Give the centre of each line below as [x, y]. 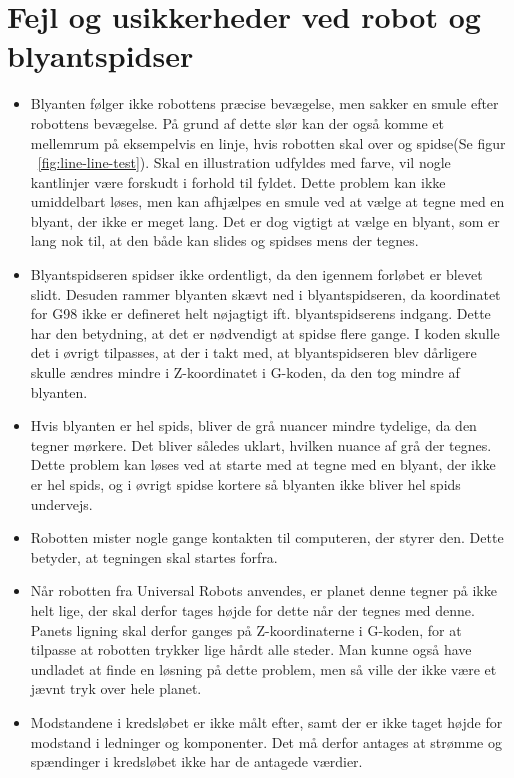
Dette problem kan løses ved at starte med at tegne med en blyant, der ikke [263, 464]
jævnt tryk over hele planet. [116, 688]
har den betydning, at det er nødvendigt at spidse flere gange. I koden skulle [265, 332]
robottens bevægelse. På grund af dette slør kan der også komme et [237, 122]
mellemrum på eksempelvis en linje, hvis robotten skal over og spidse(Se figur [268, 142]
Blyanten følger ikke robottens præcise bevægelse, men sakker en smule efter [264, 103]
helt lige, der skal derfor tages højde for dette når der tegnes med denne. [252, 609]
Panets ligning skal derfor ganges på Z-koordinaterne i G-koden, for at [246, 629]
